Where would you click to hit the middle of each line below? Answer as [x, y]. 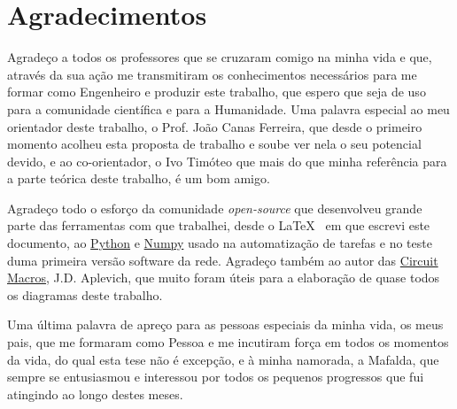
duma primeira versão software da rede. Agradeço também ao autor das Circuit [223, 260]
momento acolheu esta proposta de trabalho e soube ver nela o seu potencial [214, 144]
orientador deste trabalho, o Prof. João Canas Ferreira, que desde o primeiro [215, 126]
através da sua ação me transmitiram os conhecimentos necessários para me [212, 74]
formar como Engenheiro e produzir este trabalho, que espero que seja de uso [217, 92]
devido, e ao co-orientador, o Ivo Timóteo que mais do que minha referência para [227, 161]
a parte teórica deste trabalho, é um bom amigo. [139, 178]
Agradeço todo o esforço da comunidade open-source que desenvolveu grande [215, 208]
